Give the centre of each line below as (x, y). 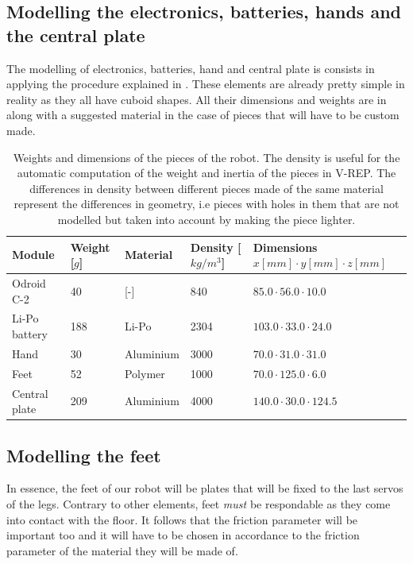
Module (33, 255)
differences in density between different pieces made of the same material (206, 188)
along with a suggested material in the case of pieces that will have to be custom (203, 115)
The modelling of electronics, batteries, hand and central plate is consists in (191, 68)
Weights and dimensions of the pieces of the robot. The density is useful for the (206, 157)
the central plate (76, 35)
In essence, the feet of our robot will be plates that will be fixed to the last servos (205, 488)
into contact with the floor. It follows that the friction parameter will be (182, 519)
